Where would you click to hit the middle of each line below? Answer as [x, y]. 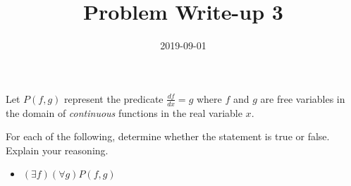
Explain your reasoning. [57, 150]
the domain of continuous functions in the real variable [124, 112]
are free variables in [303, 98]
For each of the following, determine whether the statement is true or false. [168, 136]
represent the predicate [114, 98]
